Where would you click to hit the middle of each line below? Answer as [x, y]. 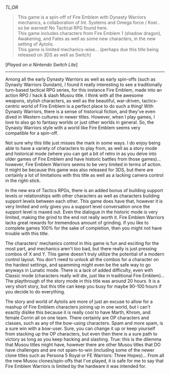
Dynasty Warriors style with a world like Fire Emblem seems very [73, 128]
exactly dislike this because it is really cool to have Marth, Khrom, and [78, 312]
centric [13, 106]
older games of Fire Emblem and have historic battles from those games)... [83, 159]
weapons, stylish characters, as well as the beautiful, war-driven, [73, 101]
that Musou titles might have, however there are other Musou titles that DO [83, 345]
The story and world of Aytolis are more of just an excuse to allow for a [79, 302]
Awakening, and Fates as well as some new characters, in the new [87, 39]
